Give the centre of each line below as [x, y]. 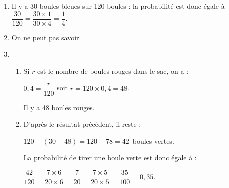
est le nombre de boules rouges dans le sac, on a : [113, 71]
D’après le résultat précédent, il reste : [82, 124]
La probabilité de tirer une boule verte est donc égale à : [110, 157]
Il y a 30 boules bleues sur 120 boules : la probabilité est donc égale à [118, 6]
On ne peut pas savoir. [46, 37]
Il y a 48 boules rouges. [59, 107]
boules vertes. [153, 140]
